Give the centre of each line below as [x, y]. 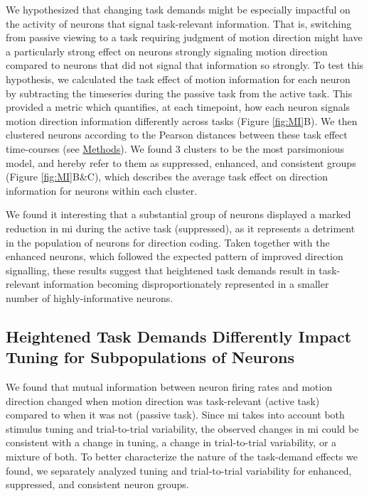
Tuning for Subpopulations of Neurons [150, 357]
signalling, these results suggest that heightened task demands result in [161, 270]
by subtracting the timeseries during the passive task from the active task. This [179, 93]
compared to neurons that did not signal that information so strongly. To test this [185, 65]
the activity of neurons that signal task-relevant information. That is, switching [179, 23]
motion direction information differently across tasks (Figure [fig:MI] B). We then [182, 120]
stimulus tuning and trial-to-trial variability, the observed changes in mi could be [182, 428]
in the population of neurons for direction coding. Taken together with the [168, 242]
